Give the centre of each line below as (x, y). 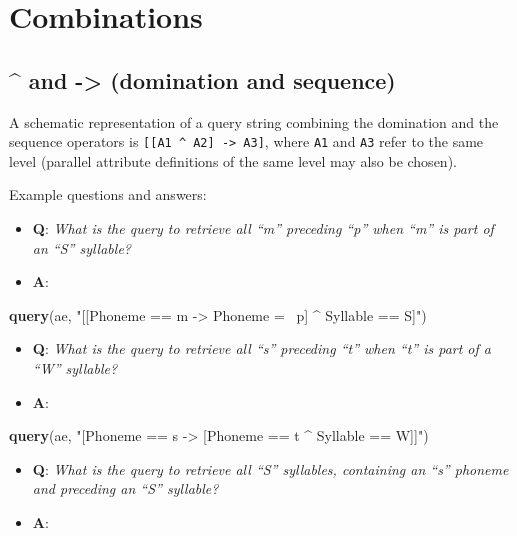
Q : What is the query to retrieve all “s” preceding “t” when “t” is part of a (261, 348)
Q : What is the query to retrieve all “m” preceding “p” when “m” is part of (263, 228)
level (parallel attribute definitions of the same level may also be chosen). (233, 160)
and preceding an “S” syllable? (125, 488)
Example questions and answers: (108, 194)
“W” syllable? (75, 367)
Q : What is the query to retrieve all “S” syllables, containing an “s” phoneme (270, 468)
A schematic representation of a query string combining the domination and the (254, 121)
